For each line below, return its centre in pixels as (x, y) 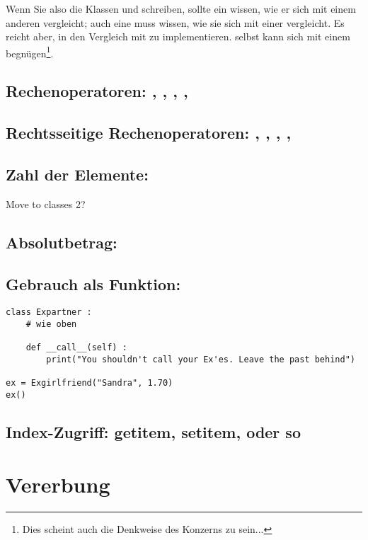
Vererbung (58, 484)
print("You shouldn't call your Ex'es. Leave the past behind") (201, 360)
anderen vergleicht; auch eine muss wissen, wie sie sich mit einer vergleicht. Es (175, 22)
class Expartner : (49, 312)
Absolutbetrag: (62, 242)
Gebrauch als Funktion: (93, 283)
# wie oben (51, 324)
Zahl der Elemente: (77, 174)
